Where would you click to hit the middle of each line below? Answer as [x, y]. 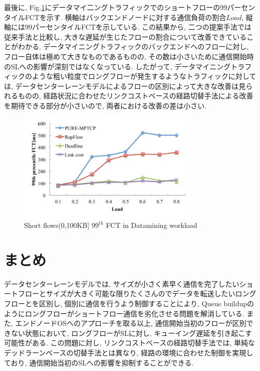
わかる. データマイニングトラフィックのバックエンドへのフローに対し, [133, 46]
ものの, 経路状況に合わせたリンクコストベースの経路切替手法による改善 [136, 96]
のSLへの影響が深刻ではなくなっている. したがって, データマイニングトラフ [128, 66]
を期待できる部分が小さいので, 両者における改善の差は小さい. [105, 105]
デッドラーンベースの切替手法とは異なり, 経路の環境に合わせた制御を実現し [129, 352]
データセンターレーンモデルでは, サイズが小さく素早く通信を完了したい [122, 283]
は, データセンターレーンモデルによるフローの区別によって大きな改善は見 [125, 86]
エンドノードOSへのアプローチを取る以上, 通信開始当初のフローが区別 [131, 323]
